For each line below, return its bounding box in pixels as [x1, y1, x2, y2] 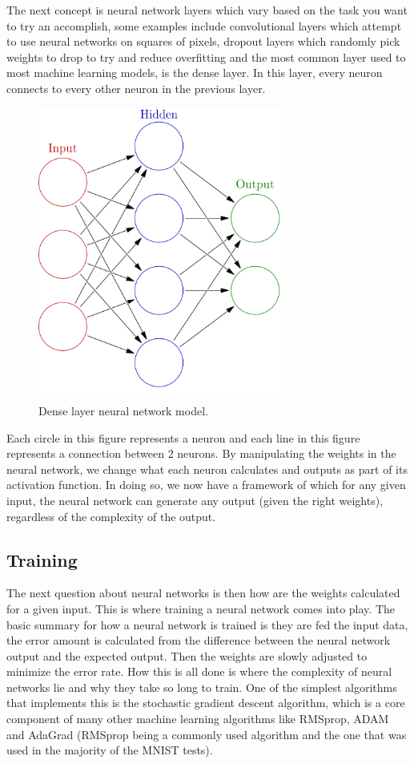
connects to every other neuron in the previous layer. [6, 79, 266, 96]
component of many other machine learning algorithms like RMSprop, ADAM [6, 710, 389, 727]
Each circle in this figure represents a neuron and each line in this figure [6, 429, 360, 446]
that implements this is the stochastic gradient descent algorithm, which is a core [6, 694, 405, 711]
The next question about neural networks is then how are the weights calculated [6, 584, 400, 601]
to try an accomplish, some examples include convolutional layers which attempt [6, 17, 402, 34]
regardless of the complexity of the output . [6, 507, 216, 524]
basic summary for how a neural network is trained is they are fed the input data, [6, 616, 408, 633]
